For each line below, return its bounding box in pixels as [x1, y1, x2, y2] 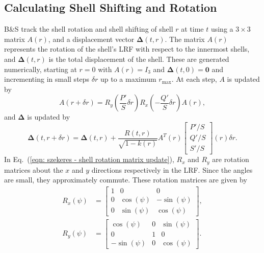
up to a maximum [100, 74, 156, 84]
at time [181, 24, 204, 34]
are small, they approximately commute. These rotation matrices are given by [4, 174, 247, 185]
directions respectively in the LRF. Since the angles [91, 164, 253, 175]
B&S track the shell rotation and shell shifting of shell [4, 24, 173, 34]
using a [210, 24, 233, 34]
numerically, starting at [4, 63, 77, 74]
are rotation [212, 154, 249, 165]
